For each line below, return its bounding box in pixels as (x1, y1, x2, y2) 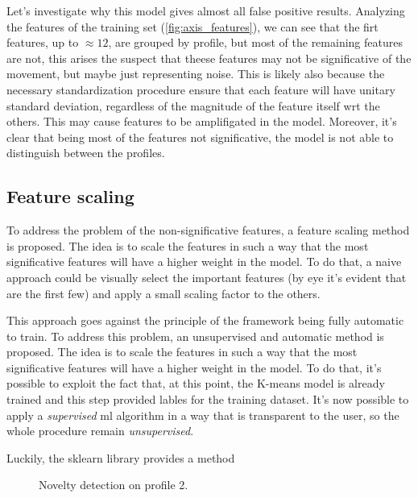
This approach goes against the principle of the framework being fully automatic (6, 312, 404, 329)
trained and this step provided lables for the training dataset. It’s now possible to (6, 391, 409, 408)
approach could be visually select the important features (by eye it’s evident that (6, 268, 407, 285)
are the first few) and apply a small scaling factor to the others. (6, 284, 321, 301)
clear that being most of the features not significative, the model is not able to (6, 128, 394, 145)
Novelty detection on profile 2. (39, 476, 188, 493)
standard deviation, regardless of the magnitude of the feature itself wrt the (6, 97, 380, 114)
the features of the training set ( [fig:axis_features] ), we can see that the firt (6, 18, 379, 35)
